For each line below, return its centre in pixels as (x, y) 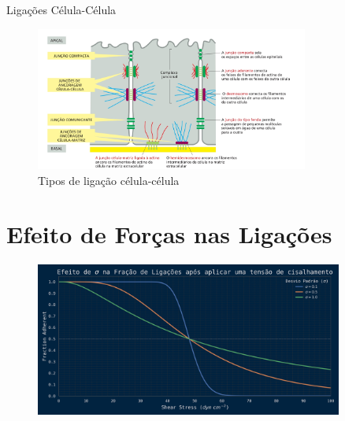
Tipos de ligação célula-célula (109, 180)
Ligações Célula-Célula (61, 9)
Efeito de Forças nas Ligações (169, 234)
